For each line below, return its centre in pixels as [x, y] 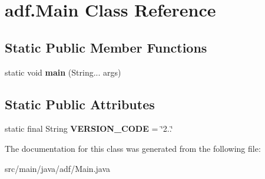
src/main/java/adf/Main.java [58, 168]
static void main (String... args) [63, 72]
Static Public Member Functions [106, 47]
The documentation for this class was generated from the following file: [133, 148]
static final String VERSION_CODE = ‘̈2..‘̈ [89, 128]
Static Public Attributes [80, 104]
